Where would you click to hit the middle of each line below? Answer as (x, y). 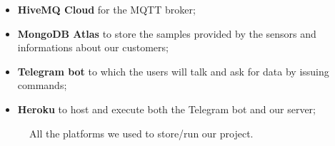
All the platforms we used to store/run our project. (141, 133)
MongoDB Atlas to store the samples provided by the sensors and (167, 33)
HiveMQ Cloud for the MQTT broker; (106, 9)
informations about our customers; (93, 47)
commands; (42, 85)
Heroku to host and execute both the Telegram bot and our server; (166, 109)
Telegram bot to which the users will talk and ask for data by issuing (173, 71)
